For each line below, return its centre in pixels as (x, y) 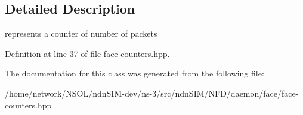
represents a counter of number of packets (81, 33)
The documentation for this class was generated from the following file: (135, 73)
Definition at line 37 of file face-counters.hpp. (87, 53)
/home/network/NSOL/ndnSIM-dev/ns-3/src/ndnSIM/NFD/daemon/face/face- (152, 93)
